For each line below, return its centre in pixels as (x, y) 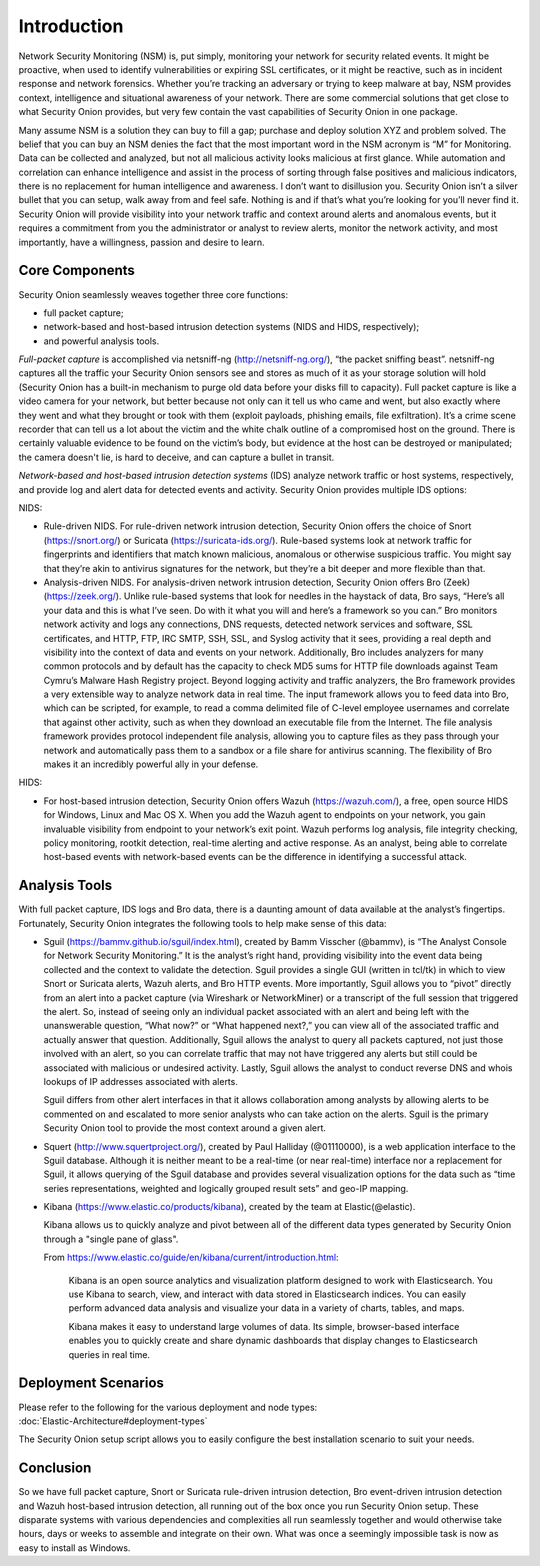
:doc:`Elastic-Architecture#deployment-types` (113, 1421)
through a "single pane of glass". (111, 1239)
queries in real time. (109, 1354)
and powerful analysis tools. (101, 341)
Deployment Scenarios (91, 1383)
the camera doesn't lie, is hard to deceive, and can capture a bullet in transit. (176, 457)
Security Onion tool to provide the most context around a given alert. (185, 1128)
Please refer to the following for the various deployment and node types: (168, 1407)
